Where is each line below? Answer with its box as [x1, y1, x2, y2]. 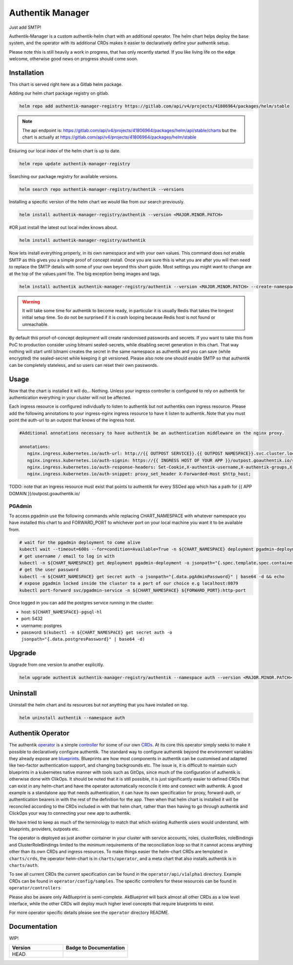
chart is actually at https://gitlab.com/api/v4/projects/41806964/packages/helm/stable [22, 134, 196, 140]
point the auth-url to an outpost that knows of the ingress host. [9, 417, 136, 423]
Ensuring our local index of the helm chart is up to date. [9, 148, 121, 154]
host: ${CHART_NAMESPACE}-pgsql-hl [21, 609, 103, 615]
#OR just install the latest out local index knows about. [9, 224, 118, 230]
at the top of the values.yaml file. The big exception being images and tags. [9, 271, 161, 277]
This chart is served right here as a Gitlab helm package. [9, 81, 123, 87]
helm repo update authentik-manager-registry [19, 161, 130, 166]
